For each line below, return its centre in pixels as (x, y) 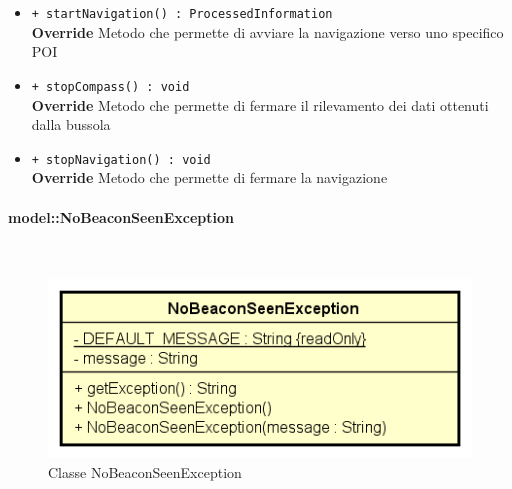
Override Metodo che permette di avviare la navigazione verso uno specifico (267, 31)
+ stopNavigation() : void (121, 159)
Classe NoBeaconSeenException (145, 471)
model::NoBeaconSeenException (121, 216)
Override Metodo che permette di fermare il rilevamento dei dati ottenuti (260, 104)
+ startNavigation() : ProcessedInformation (182, 14)
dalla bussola (71, 124)
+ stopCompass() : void (110, 86)
